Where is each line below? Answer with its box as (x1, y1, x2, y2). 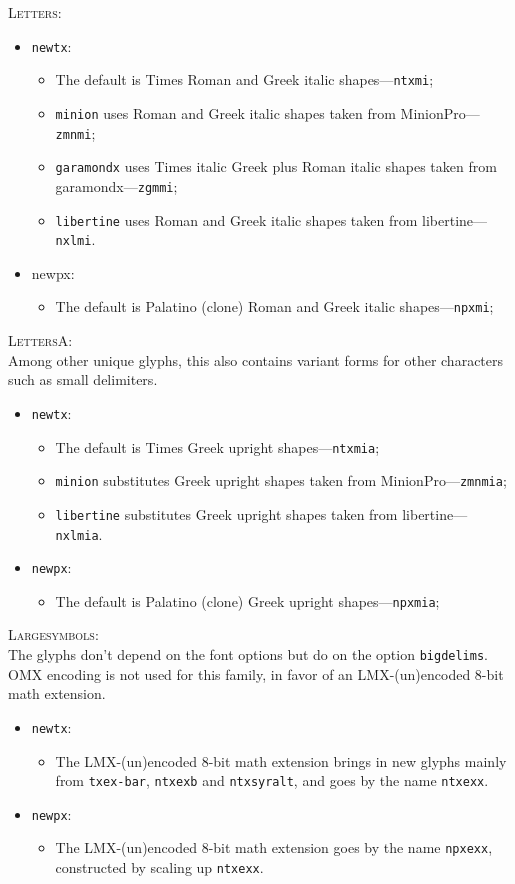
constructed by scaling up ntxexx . (55, 857, 264, 878)
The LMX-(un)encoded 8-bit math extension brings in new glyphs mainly (55, 750, 507, 771)
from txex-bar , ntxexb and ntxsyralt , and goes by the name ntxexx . (55, 770, 489, 791)
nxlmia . (55, 523, 103, 544)
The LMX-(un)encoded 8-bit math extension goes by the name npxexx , (55, 837, 493, 858)
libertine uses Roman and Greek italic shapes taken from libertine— (55, 209, 488, 230)
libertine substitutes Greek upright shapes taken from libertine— (55, 503, 468, 524)
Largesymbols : (8, 624, 99, 645)
